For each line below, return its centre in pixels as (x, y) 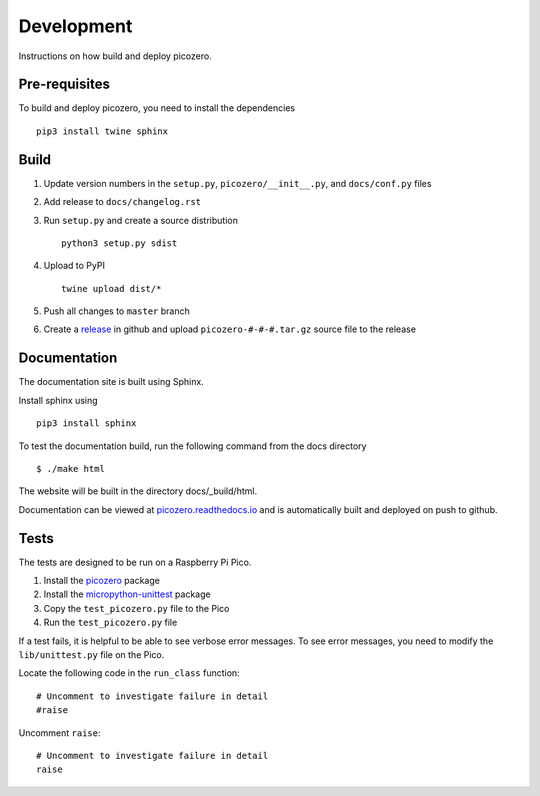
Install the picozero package (101, 581)
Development (75, 26)
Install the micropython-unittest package (127, 594)
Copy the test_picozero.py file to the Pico (136, 608)
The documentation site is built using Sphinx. (111, 382)
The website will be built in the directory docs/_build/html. (138, 491)
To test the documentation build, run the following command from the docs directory (192, 446)
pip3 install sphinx (86, 423)
